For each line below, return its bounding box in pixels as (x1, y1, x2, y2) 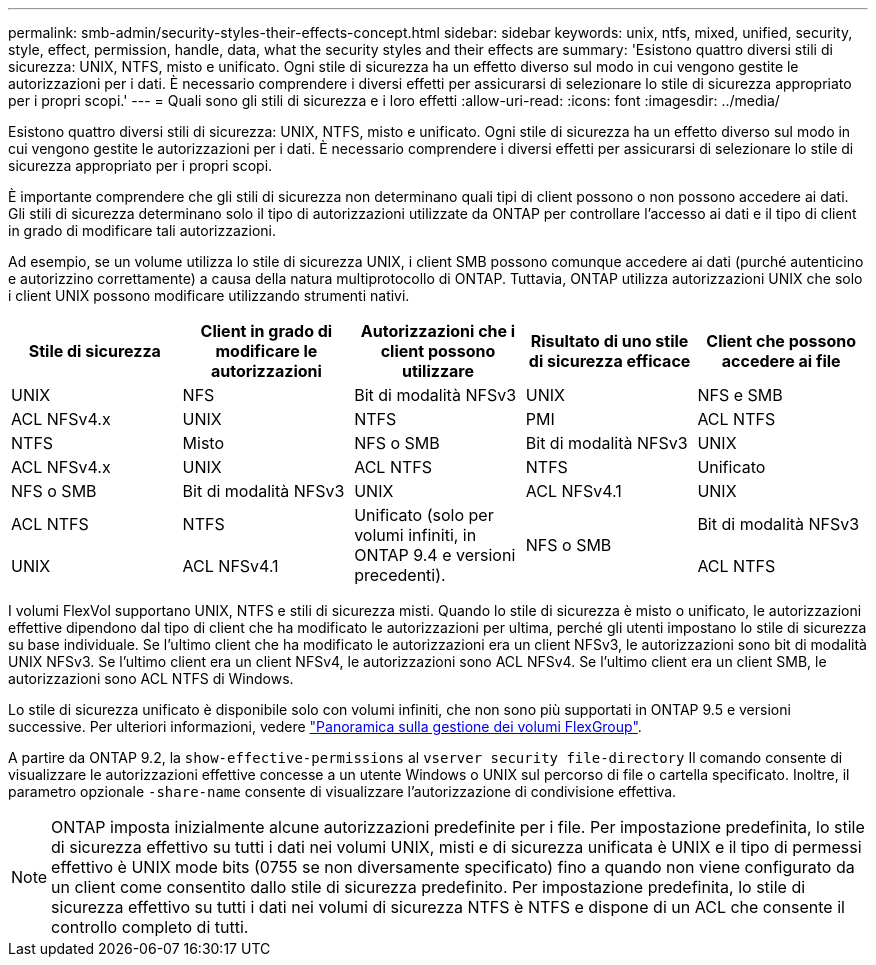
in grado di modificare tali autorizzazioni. (8, 222, 276, 239)
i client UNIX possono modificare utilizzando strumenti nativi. (8, 287, 410, 304)
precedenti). (354, 565, 446, 585)
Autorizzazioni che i (360, 321, 516, 341)
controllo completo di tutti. (51, 917, 249, 937)
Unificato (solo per (354, 505, 494, 525)
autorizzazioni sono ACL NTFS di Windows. (8, 670, 294, 687)
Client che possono (706, 331, 857, 351)
